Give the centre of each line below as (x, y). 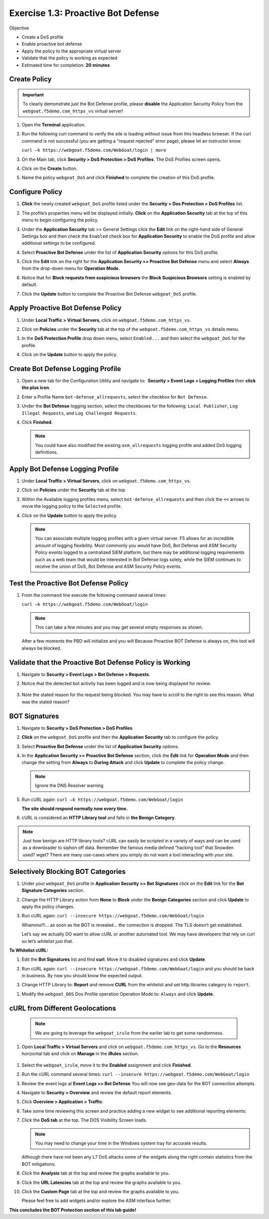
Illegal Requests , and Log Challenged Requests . (79, 413)
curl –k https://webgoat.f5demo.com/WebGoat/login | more (94, 150)
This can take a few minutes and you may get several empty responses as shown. (119, 627)
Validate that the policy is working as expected (69, 58)
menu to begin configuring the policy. (60, 220)
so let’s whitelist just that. (48, 941)
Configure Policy (36, 192)
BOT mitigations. (39, 1164)
